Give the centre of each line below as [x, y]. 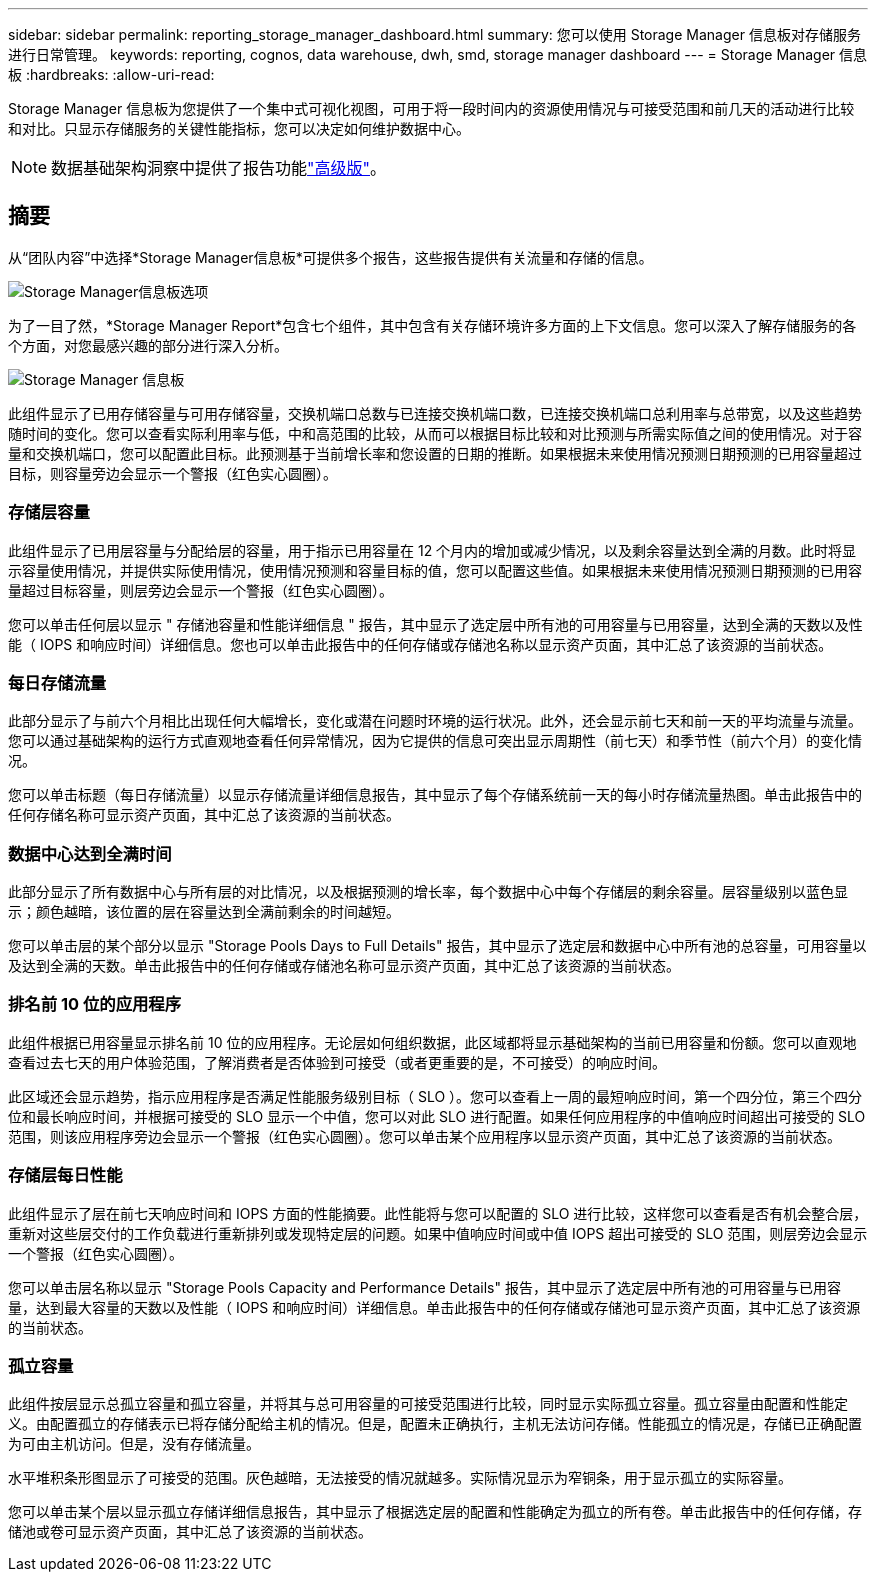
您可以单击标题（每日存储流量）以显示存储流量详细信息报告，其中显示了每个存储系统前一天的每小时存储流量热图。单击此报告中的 [435, 795]
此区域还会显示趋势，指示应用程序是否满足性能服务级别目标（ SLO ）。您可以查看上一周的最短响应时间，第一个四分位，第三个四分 [435, 1096]
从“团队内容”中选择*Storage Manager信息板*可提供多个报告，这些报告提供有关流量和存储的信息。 [330, 257]
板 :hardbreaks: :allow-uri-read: [111, 74]
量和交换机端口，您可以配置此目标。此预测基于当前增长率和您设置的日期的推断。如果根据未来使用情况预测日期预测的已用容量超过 [435, 453]
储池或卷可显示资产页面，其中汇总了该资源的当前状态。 [190, 1532]
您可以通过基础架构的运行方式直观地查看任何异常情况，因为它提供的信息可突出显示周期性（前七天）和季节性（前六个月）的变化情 [435, 741]
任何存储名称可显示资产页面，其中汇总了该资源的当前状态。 [204, 815]
